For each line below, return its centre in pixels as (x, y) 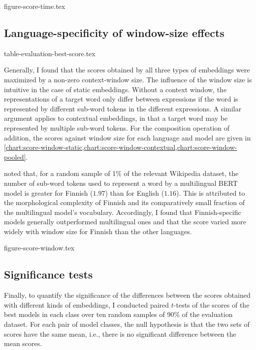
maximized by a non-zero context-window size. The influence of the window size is (128, 79)
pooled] (15, 157)
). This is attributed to (211, 192)
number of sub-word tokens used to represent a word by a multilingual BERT (121, 183)
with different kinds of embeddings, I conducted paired (87, 304)
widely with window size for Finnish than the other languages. (98, 231)
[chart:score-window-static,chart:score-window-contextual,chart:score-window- (121, 147)
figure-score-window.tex (39, 248)
